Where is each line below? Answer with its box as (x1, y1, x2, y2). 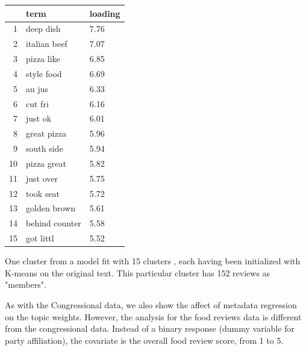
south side (26, 142, 63, 155)
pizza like (26, 52, 60, 65)
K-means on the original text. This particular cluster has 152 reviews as (5, 266, 270, 279)
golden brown (26, 202, 76, 214)
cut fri (26, 97, 49, 110)
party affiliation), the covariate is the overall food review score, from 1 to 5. (5, 334, 284, 346)
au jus (26, 82, 49, 95)
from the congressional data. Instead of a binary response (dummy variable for (5, 322, 295, 335)
